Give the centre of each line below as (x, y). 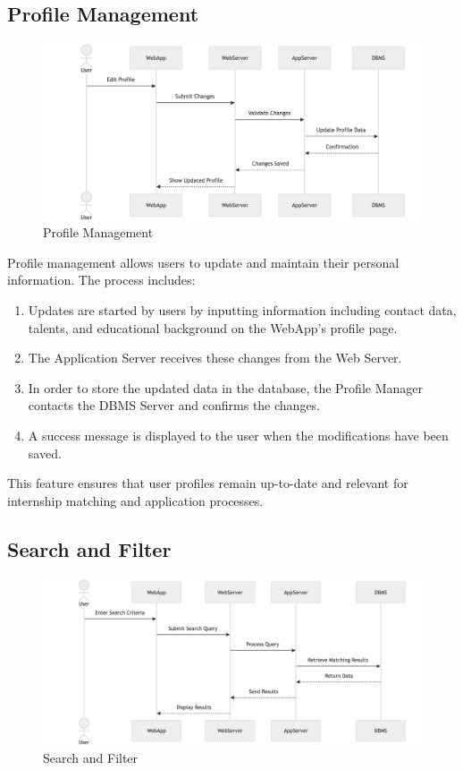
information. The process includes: (101, 280)
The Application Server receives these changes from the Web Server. (215, 358)
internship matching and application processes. (135, 500)
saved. (45, 453)
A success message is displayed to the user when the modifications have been (238, 436)
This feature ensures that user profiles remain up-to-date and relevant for (208, 483)
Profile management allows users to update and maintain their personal (203, 262)
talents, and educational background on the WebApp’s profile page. (213, 327)
